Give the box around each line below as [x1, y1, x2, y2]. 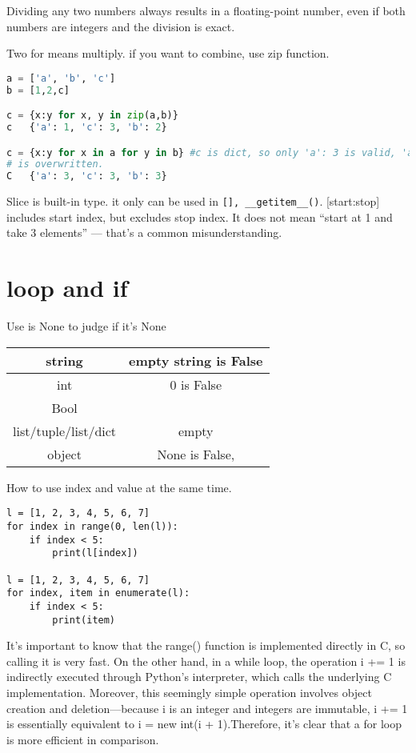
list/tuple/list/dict [13, 421, 117, 440]
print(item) [52, 614, 116, 626]
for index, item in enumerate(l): [6, 587, 190, 599]
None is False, [157, 444, 235, 463]
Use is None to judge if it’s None [6, 318, 166, 334]
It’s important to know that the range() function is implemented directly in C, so [6, 637, 406, 654]
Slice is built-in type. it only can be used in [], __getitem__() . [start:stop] [6, 193, 380, 210]
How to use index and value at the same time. [6, 479, 232, 495]
